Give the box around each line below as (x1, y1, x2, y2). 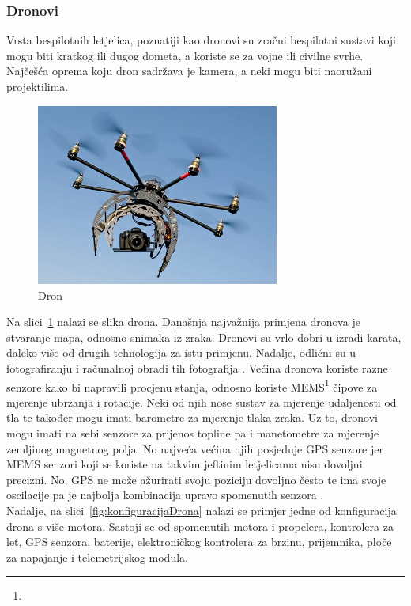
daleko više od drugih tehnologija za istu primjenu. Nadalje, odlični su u (6, 344, 356, 361)
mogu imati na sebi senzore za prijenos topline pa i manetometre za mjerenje (6, 425, 379, 441)
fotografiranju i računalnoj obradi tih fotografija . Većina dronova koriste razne (6, 360, 388, 376)
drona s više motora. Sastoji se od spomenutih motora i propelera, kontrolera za (6, 517, 394, 534)
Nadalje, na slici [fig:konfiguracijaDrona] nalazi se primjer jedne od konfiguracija (6, 502, 397, 518)
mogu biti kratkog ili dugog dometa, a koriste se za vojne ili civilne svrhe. (6, 47, 364, 63)
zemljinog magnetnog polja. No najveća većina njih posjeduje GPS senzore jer (6, 440, 383, 456)
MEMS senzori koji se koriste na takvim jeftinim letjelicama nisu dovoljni (6, 456, 363, 472)
